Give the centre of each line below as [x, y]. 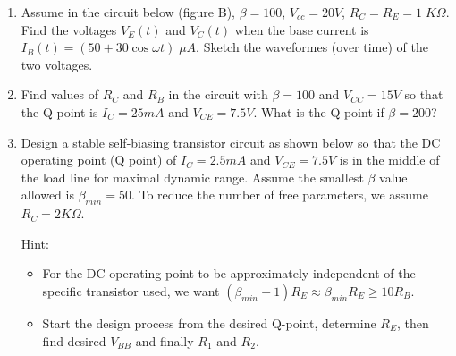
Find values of [60, 94]
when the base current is [302, 29]
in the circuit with [218, 94]
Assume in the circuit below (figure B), [128, 12]
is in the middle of [389, 160]
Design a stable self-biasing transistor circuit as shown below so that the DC [231, 142]
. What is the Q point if [319, 111]
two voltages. [57, 64]
